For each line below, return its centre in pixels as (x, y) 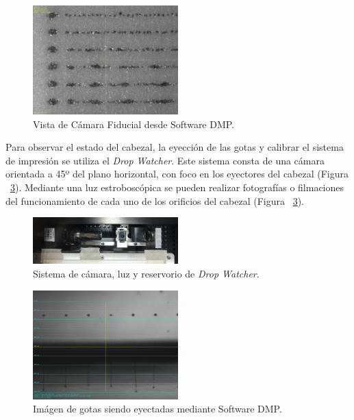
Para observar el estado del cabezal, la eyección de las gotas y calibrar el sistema (175, 147)
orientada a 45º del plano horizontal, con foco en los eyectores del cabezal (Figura (177, 174)
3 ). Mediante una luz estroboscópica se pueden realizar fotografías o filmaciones (177, 187)
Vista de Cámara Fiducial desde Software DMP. (134, 124)
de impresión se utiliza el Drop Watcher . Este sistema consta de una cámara (165, 160)
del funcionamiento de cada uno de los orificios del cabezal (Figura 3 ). (155, 200)
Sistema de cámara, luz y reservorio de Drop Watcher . (146, 274)
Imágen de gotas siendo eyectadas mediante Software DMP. (157, 409)
